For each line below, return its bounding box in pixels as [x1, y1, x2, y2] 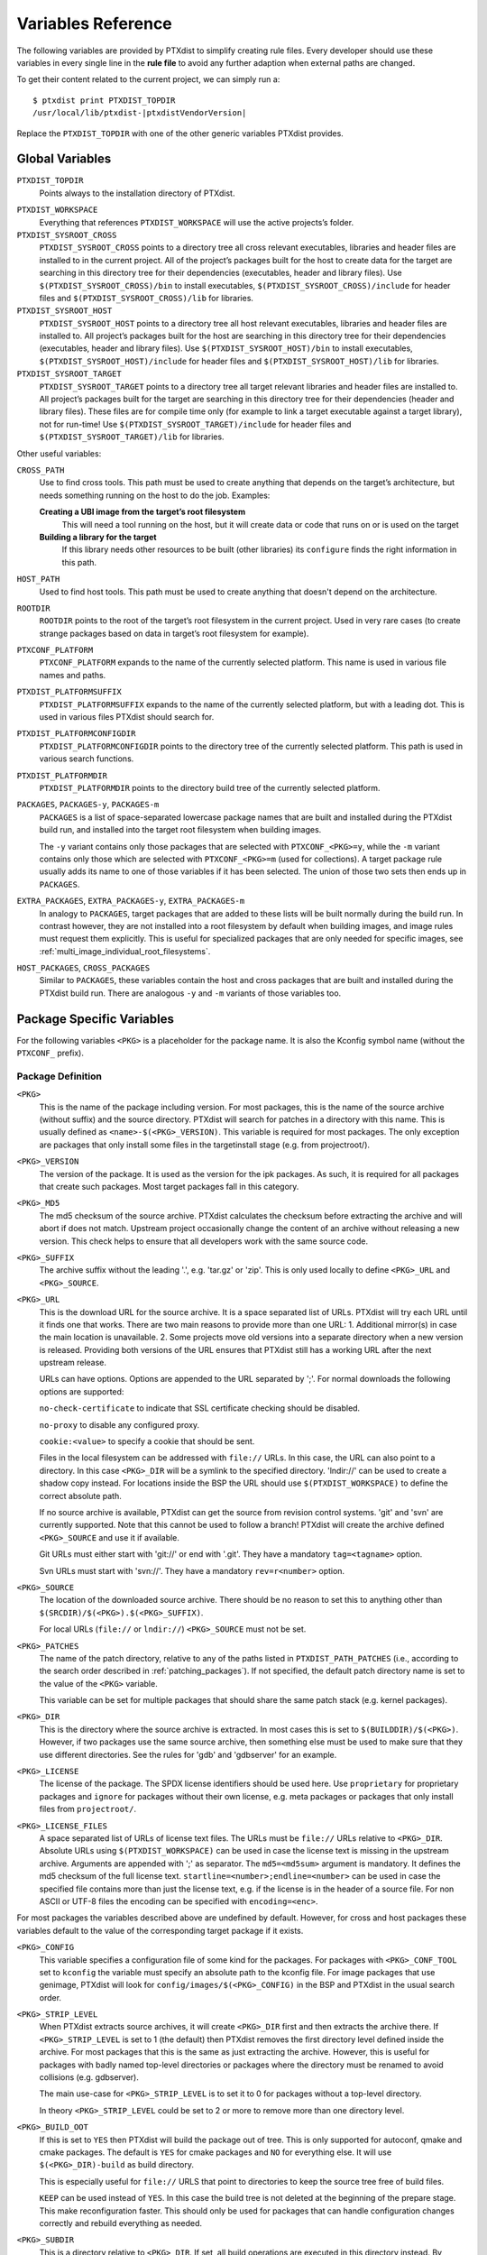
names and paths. [39, 669, 106, 680]
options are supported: [39, 1385, 124, 1397]
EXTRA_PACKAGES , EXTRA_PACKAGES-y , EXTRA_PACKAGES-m [16, 896, 245, 907]
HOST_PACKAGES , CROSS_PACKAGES [16, 962, 151, 973]
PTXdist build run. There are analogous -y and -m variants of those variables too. [39, 988, 342, 999]
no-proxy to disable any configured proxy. [39, 1419, 200, 1430]
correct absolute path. [39, 1490, 122, 1501]
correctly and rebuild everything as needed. [39, 2217, 203, 2228]
